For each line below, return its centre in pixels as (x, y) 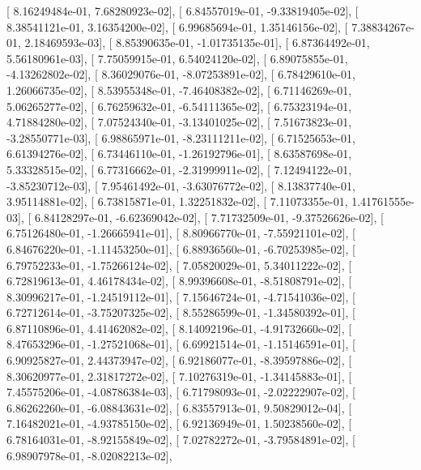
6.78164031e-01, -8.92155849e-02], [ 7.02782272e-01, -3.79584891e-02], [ (181, 440)
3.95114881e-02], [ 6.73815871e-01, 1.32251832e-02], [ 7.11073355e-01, (177, 201)
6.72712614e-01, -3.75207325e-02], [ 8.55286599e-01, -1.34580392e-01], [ (181, 312)
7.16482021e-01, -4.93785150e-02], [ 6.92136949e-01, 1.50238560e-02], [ (179, 423)
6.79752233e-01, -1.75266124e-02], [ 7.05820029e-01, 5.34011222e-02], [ (179, 265)
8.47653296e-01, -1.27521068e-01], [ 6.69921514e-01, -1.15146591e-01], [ (181, 344)
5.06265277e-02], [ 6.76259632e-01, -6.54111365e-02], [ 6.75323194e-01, (179, 106)
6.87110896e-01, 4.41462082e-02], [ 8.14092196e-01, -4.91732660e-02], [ (179, 328)
